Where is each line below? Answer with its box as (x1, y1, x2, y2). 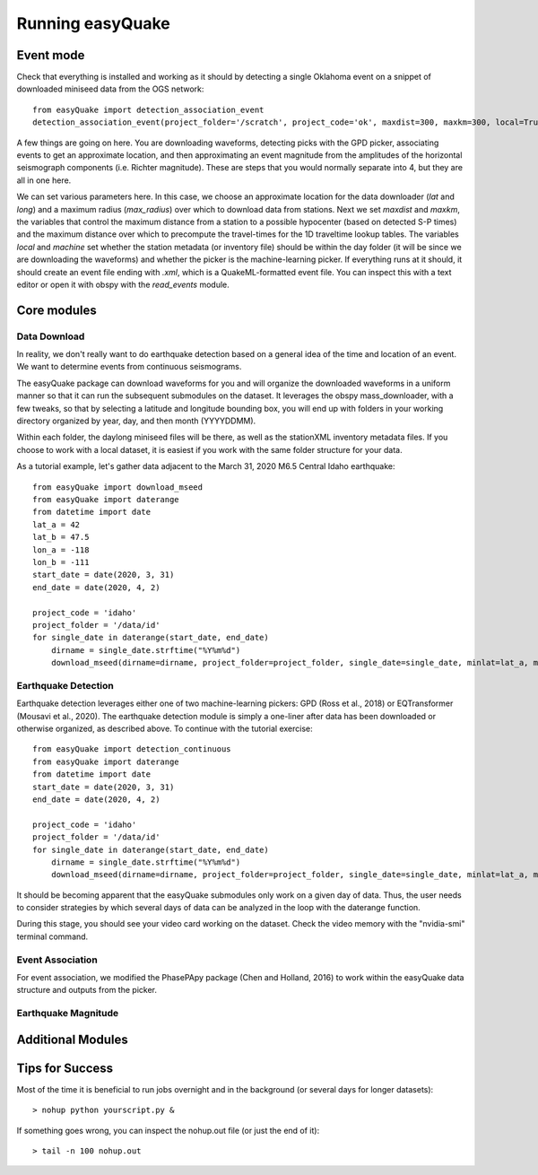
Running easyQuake (16, 13, 170, 33)
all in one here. (16, 175, 72, 186)
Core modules (16, 302, 98, 318)
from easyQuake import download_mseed (32, 482, 204, 492)
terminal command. (16, 931, 89, 942)
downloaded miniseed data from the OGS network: (16, 83, 204, 94)
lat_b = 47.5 (32, 532, 90, 543)
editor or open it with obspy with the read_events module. (16, 279, 230, 290)
